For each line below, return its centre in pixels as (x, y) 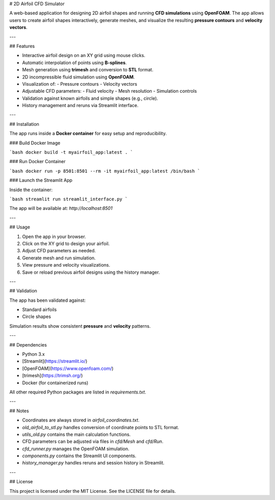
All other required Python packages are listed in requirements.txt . (78, 392)
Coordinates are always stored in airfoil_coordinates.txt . (81, 420)
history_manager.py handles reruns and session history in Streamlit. (93, 463)
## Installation (24, 124)
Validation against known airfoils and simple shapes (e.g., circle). (90, 98)
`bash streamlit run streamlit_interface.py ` (68, 199)
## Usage (20, 227)
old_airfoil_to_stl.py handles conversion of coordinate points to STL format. (101, 427)
